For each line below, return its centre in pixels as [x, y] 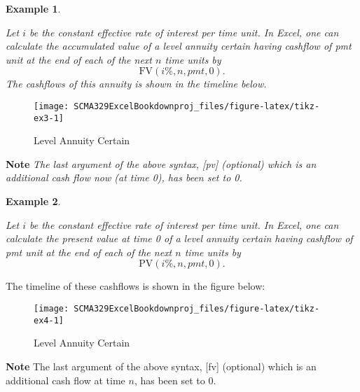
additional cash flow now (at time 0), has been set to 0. [124, 177]
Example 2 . [33, 201]
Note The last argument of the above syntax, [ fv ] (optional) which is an [161, 366]
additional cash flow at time [65, 380]
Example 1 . [33, 8]
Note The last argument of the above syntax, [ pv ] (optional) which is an [161, 163]
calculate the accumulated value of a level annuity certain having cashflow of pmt [179, 46]
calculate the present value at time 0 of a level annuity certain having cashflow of [179, 238]
